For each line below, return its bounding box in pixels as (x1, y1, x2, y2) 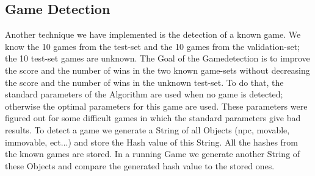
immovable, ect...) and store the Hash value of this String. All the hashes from (5, 135, 298, 148)
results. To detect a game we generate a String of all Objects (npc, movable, (5, 123, 290, 136)
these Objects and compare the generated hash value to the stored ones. (5, 159, 275, 172)
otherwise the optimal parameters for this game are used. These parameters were (5, 99, 308, 112)
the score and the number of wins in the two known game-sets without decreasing (5, 63, 310, 76)
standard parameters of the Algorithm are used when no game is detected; (5, 88, 283, 100)
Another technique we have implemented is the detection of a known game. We (5, 28, 301, 41)
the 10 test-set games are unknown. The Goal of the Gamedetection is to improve (5, 52, 310, 65)
